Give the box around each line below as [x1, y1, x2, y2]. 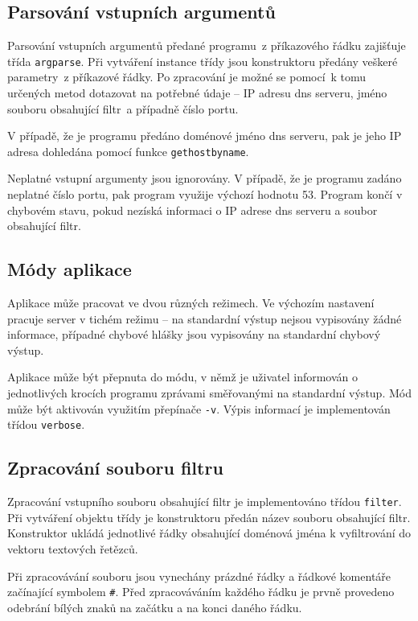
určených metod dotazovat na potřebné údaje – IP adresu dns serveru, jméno [7, 84, 387, 101]
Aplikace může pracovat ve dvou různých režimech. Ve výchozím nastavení [7, 294, 375, 311]
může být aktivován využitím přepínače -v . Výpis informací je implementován [7, 400, 391, 417]
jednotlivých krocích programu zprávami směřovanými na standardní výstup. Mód [7, 385, 412, 401]
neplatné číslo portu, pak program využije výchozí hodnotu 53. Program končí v [7, 186, 403, 203]
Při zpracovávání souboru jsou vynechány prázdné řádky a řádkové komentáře [7, 567, 391, 584]
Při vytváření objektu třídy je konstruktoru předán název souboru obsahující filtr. [7, 508, 411, 525]
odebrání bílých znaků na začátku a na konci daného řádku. [7, 598, 302, 615]
